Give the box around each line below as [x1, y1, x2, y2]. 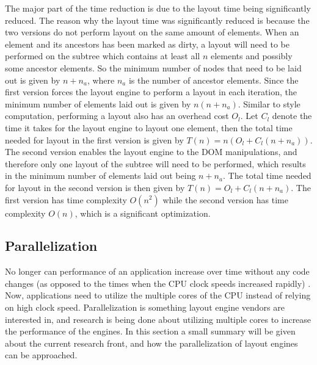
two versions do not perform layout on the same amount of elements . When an [5, 26, 299, 38]
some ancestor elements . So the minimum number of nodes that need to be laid [5, 61, 302, 74]
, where [87, 73, 115, 86]
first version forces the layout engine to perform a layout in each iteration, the [5, 85, 297, 98]
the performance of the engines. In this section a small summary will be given [5, 325, 296, 338]
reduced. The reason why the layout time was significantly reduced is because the [5, 13, 310, 26]
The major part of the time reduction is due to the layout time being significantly [5, 2, 311, 14]
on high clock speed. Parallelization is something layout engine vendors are [5, 301, 285, 314]
